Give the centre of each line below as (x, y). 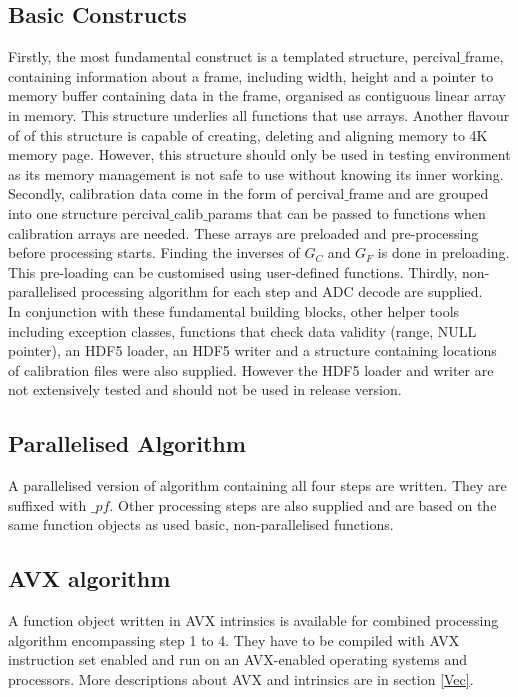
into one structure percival (89, 212)
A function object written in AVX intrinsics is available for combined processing (253, 620)
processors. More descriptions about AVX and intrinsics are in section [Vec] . (241, 678)
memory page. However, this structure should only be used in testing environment (259, 154)
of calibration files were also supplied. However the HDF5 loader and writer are (251, 369)
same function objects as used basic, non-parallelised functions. (201, 524)
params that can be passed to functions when (346, 212)
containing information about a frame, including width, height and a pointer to (251, 75)
